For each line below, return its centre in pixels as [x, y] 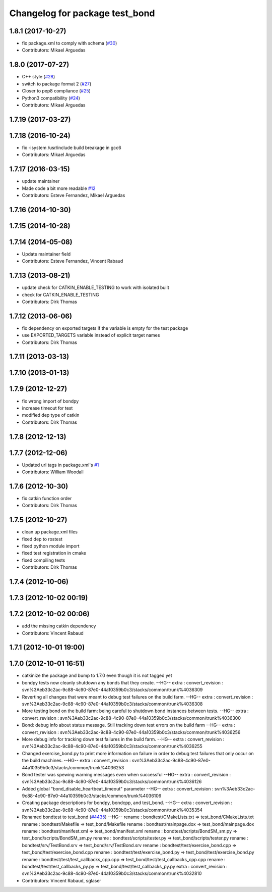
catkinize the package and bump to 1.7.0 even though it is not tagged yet [97, 676]
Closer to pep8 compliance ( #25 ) [56, 91]
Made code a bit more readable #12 [59, 188]
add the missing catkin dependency [59, 626]
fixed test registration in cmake [54, 553]
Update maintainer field [46, 254]
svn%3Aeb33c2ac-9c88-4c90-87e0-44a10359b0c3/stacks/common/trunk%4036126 [112, 782]
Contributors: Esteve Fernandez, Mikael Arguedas [74, 195]
